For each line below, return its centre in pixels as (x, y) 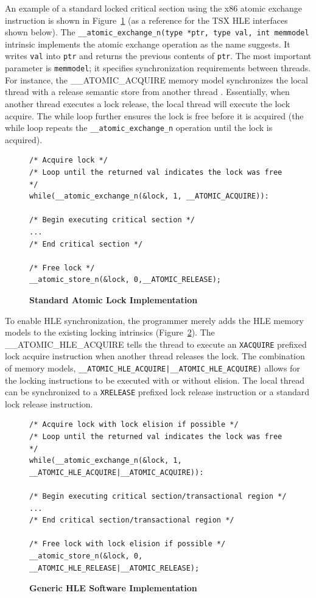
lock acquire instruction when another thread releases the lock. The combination (155, 356)
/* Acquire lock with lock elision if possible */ (134, 425)
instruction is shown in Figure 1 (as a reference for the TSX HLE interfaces (146, 20)
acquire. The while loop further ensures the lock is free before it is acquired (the (154, 115)
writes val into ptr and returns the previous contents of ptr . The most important (158, 56)
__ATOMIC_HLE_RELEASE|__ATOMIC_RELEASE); (114, 568)
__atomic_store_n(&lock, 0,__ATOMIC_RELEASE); (125, 280)
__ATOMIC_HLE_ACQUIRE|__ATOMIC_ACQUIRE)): (117, 472)
